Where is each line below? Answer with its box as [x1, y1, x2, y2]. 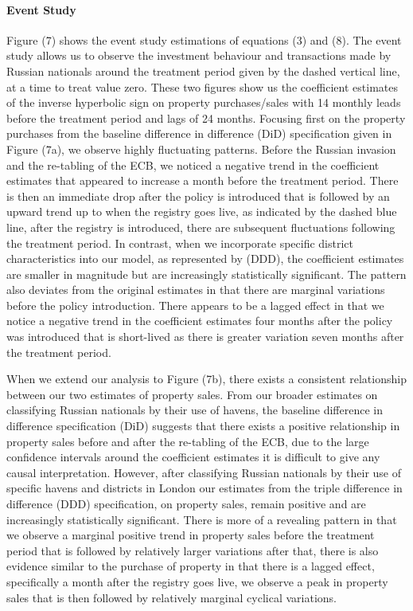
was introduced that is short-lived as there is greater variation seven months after [6, 328, 404, 345]
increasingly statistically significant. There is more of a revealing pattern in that [6, 511, 397, 527]
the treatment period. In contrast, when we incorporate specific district [6, 234, 354, 251]
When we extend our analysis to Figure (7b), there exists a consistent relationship [6, 370, 407, 387]
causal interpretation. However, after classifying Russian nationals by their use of [6, 464, 401, 480]
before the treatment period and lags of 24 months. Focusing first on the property [6, 109, 406, 126]
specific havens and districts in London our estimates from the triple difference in [6, 480, 403, 496]
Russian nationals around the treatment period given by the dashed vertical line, [6, 62, 400, 79]
